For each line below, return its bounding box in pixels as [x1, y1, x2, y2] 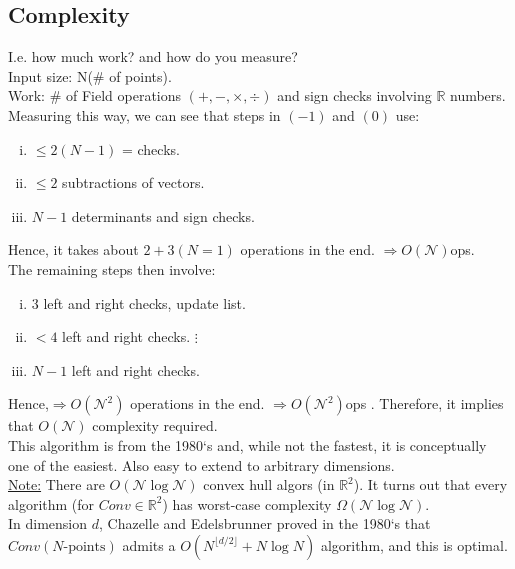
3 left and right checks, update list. [31, 292, 246, 313]
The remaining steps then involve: [8, 258, 216, 279]
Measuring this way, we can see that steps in [8, 104, 281, 125]
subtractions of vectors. [62, 172, 205, 193]
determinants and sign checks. [71, 205, 255, 226]
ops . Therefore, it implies [345, 393, 504, 414]
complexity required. [92, 415, 218, 436]
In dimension [8, 513, 88, 534]
